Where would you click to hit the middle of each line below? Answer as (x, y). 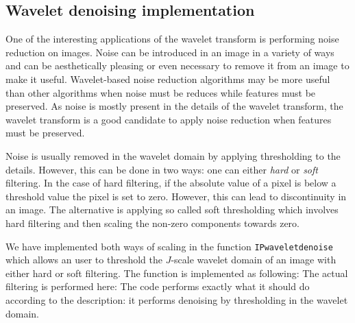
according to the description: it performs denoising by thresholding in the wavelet (177, 299)
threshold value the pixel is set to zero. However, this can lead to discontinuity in (176, 196)
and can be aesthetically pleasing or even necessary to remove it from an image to (177, 65)
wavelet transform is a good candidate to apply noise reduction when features (169, 119)
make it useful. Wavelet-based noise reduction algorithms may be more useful (168, 79)
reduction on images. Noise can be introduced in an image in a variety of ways (170, 52)
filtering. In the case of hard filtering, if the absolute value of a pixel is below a (171, 183)
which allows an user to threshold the (84, 260)
